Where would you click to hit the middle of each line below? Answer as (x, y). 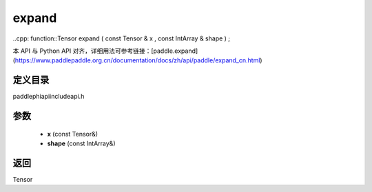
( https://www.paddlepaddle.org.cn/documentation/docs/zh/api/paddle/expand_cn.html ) (137, 60)
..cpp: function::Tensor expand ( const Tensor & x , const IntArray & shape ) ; (122, 38)
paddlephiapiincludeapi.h (49, 97)
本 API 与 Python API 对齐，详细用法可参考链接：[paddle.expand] (105, 51)
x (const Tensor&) (73, 134)
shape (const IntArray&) (81, 143)
